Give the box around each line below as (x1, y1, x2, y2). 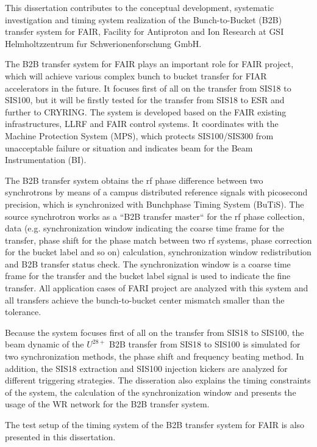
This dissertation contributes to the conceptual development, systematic (5, 1, 274, 13)
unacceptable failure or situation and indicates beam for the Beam (5, 141, 253, 154)
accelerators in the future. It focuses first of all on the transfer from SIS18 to (5, 81, 291, 94)
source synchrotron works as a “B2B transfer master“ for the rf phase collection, (5, 209, 305, 222)
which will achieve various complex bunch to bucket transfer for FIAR (5, 69, 267, 82)
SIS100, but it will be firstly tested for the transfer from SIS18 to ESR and (5, 93, 285, 106)
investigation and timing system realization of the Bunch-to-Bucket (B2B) (5, 13, 282, 26)
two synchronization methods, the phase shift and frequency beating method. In (5, 350, 304, 363)
